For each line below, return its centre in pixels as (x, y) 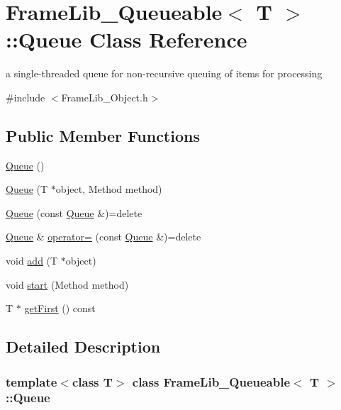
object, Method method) (109, 189)
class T (92, 381)
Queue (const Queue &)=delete (74, 212)
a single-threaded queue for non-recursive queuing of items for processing (164, 73)
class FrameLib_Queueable (211, 381)
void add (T (32, 261)
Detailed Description (83, 347)
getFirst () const (60, 308)
